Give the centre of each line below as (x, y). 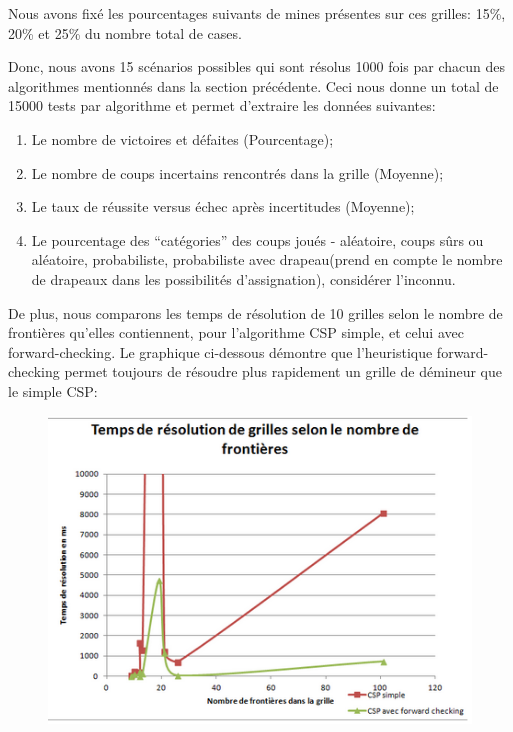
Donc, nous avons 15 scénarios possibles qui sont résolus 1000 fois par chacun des (257, 66)
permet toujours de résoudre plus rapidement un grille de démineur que (283, 371)
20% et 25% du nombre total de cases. (125, 32)
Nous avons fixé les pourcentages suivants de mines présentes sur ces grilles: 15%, (257, 13)
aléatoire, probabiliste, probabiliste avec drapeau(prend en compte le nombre (267, 259)
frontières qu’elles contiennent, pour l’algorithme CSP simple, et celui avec (236, 332)
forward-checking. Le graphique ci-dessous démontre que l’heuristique (220, 351)
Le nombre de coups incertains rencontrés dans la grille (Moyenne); (237, 172)
